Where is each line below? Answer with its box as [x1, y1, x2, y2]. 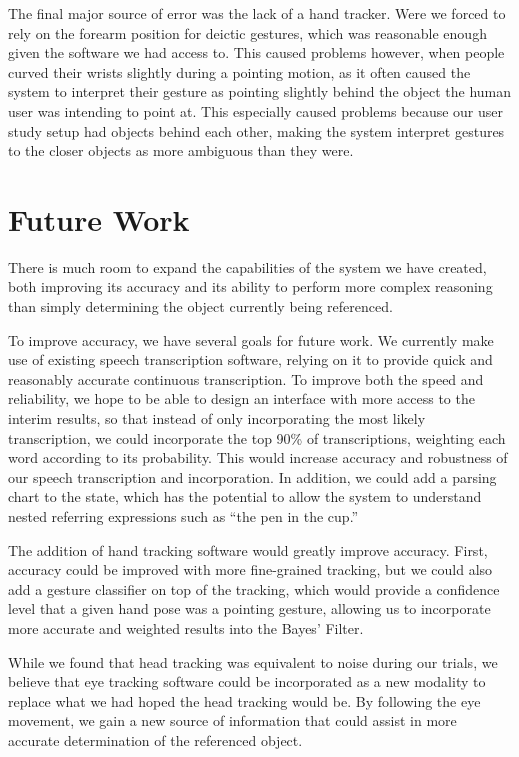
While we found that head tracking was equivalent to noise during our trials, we [8, 651, 498, 672]
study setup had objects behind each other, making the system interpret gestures [8, 120, 505, 141]
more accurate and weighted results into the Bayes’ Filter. [8, 617, 364, 638]
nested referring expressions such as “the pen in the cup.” [8, 506, 359, 526]
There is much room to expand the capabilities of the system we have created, [8, 256, 487, 277]
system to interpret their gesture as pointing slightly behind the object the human [8, 81, 512, 102]
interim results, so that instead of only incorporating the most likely [8, 408, 426, 429]
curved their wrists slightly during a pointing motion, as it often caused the [8, 61, 471, 82]
